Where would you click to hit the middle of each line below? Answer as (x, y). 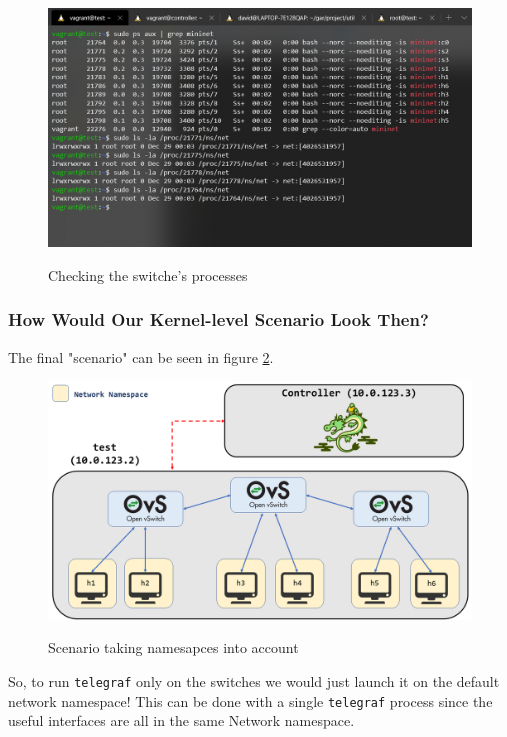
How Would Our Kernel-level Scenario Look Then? (218, 319)
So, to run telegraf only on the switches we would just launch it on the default (254, 681)
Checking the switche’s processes (148, 274)
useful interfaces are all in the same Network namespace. (181, 720)
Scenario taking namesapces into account (173, 647)
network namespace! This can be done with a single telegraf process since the (250, 700)
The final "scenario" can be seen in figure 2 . (141, 356)
